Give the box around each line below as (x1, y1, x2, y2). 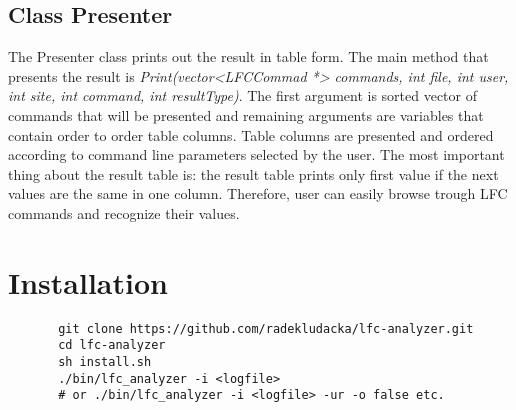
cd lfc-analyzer (58, 338, 166, 353)
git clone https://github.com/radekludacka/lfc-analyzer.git (58, 321, 474, 336)
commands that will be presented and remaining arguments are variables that (8, 104, 484, 125)
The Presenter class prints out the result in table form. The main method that (8, 46, 489, 67)
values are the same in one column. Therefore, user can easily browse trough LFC (8, 183, 508, 204)
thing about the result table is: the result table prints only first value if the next (8, 163, 499, 184)
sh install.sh (58, 354, 152, 369)
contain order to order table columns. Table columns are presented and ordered (8, 124, 494, 145)
